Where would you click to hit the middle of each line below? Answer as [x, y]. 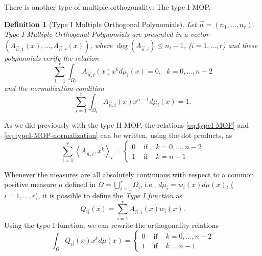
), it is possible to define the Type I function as [109, 195]
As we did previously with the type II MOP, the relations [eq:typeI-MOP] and [127, 125]
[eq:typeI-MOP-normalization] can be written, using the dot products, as [118, 135]
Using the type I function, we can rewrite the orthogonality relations [111, 225]
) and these [240, 45]
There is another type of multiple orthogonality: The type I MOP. [108, 7]
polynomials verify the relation [52, 57]
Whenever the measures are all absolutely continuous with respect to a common [129, 174]
